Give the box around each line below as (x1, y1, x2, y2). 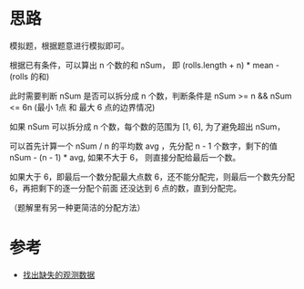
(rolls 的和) (9, 70, 50, 82)
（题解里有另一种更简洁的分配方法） (9, 201, 146, 212)
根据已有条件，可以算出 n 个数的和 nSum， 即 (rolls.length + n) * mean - (9, 59, 280, 70)
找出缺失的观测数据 (22, 269, 96, 280)
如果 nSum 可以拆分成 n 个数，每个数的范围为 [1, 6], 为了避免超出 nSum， (9, 120, 286, 132)
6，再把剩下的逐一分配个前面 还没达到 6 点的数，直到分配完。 (9, 182, 242, 193)
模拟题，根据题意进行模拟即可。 (9, 40, 129, 51)
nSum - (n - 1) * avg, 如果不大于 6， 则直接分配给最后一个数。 (9, 151, 241, 162)
